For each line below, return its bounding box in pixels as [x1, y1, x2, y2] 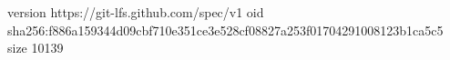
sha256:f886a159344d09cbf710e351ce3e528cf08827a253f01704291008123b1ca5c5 [7, 20, 444, 39]
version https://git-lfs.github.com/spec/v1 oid [7, 3, 264, 21]
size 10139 [7, 38, 64, 57]
